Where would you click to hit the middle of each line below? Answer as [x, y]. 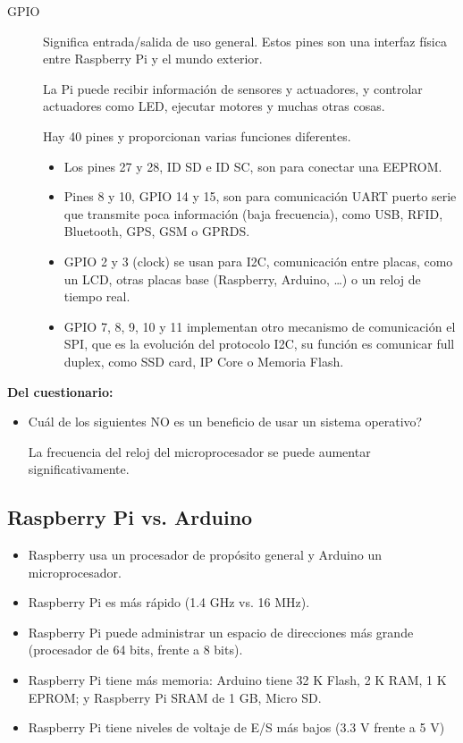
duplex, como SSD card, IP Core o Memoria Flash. [204, 361]
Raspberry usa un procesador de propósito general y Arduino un [205, 555]
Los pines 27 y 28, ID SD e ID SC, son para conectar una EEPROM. [253, 166]
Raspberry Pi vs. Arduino [130, 517]
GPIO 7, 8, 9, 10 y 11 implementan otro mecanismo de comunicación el [260, 326]
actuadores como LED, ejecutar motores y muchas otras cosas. [214, 106]
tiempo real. [97, 296]
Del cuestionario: [60, 391]
